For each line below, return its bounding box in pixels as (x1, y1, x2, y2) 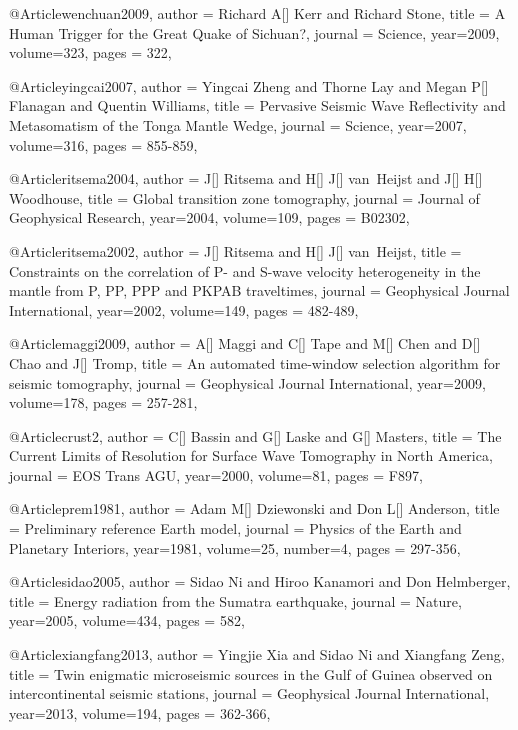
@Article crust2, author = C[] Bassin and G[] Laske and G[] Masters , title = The (9, 425, 502, 446)
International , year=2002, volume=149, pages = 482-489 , (9, 299, 359, 320)
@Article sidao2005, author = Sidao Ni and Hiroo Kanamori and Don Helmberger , (9, 571, 511, 592)
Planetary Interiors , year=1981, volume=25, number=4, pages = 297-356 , (9, 537, 461, 558)
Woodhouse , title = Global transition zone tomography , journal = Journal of (9, 187, 480, 208)
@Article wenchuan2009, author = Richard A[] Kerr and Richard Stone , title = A (9, 3, 506, 23)
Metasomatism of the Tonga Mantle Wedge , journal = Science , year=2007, (9, 114, 467, 135)
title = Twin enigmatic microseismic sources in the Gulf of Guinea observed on (9, 663, 493, 684)
